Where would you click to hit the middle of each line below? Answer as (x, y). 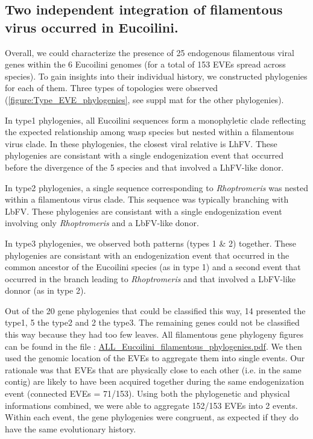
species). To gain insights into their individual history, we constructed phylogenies (156, 76)
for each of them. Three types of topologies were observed (112, 88)
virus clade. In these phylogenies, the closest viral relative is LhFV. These (141, 143)
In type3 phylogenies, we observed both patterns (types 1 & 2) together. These (151, 243)
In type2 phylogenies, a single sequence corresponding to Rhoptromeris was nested (157, 187)
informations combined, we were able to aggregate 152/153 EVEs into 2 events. (151, 405)
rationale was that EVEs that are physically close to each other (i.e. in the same (153, 369)
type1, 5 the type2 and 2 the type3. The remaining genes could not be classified (152, 322)
